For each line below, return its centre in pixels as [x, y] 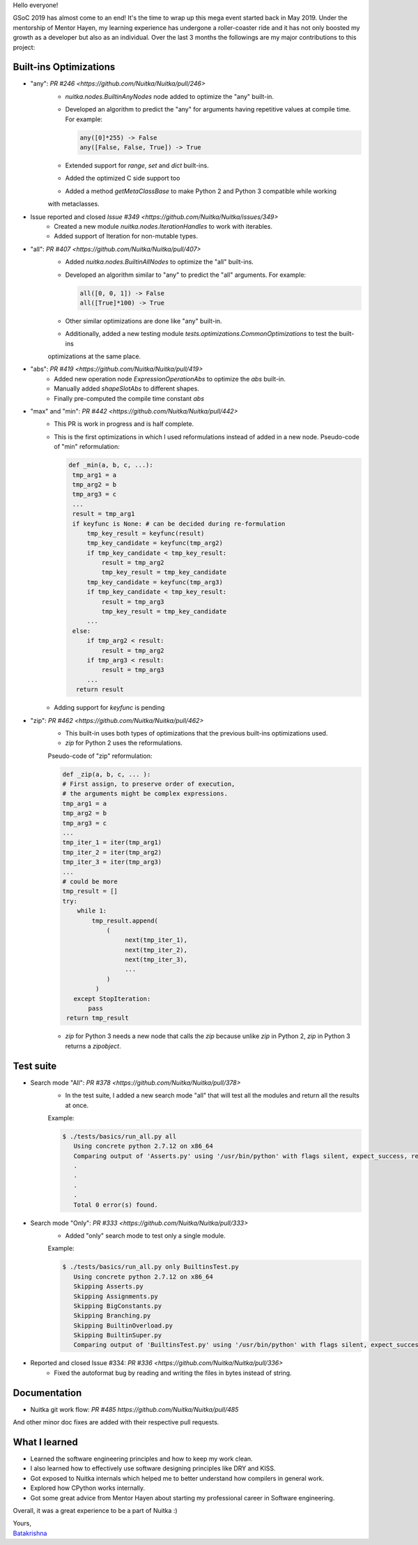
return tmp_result [98, 1018]
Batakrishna [30, 1533]
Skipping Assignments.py [116, 1296]
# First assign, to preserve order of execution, [149, 784]
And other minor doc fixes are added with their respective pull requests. [116, 1422]
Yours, [22, 1523]
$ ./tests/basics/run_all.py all [119, 1136]
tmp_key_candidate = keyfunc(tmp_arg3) [155, 582]
